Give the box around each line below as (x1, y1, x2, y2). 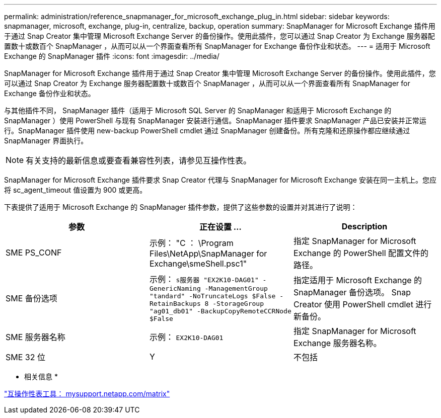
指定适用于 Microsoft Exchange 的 (293, 275, 422, 285)
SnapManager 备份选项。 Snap (293, 287, 411, 297)
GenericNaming (149, 285, 201, 292)
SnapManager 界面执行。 (4, 136, 88, 145)
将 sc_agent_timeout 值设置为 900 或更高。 (4, 186, 147, 194)
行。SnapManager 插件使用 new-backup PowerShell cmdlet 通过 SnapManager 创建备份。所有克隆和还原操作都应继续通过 (4, 126, 410, 135)
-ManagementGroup (204, 285, 268, 292)
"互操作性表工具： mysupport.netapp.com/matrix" (4, 389, 170, 398)
